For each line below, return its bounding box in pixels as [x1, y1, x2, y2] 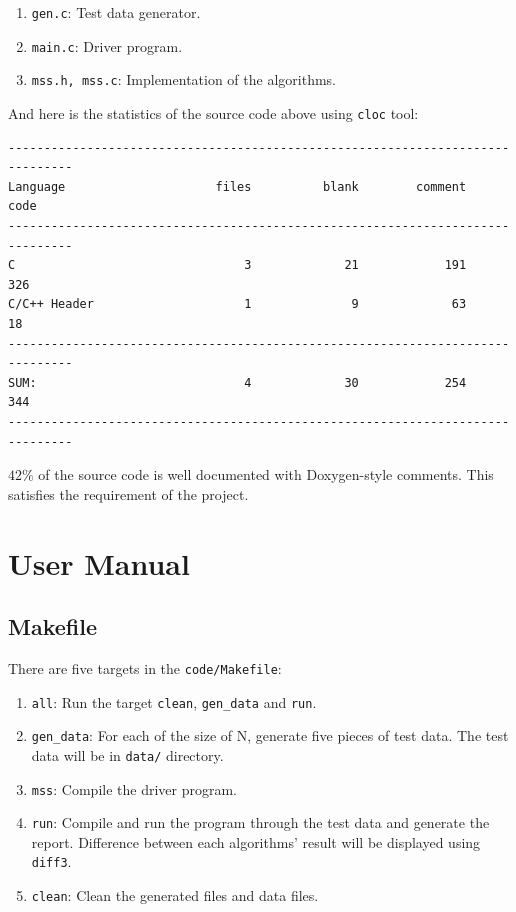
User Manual [8, 542, 190, 583]
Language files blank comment [8, 179, 467, 194]
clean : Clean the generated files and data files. [31, 885, 319, 906]
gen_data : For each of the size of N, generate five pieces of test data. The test [31, 725, 509, 746]
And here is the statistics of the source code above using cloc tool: [8, 102, 419, 123]
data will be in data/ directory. [31, 744, 224, 765]
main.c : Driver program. [31, 35, 183, 56]
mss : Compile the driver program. [31, 778, 238, 799]
